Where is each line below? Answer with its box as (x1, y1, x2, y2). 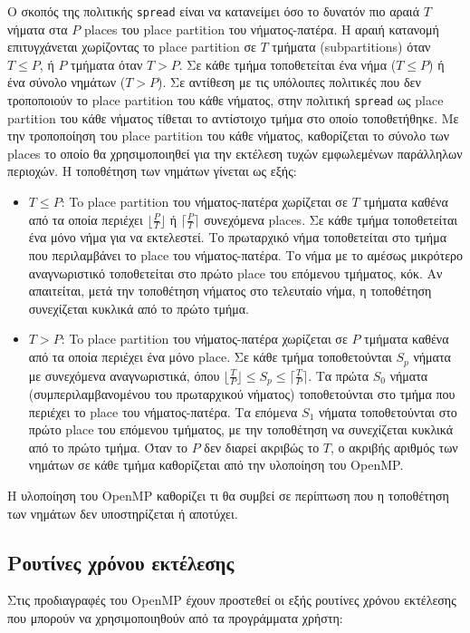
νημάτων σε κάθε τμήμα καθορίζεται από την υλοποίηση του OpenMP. (28, 455, 404, 474)
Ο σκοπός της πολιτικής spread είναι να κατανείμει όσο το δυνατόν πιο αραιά (7, 2, 419, 20)
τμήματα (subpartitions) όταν (272, 37, 431, 56)
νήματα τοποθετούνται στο (318, 402, 457, 421)
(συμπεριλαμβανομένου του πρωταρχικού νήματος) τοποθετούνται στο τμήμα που (28, 384, 456, 403)
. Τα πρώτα (308, 365, 369, 385)
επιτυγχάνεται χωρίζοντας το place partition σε (7, 37, 256, 56)
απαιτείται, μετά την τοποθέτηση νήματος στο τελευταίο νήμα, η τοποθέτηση (28, 281, 432, 300)
